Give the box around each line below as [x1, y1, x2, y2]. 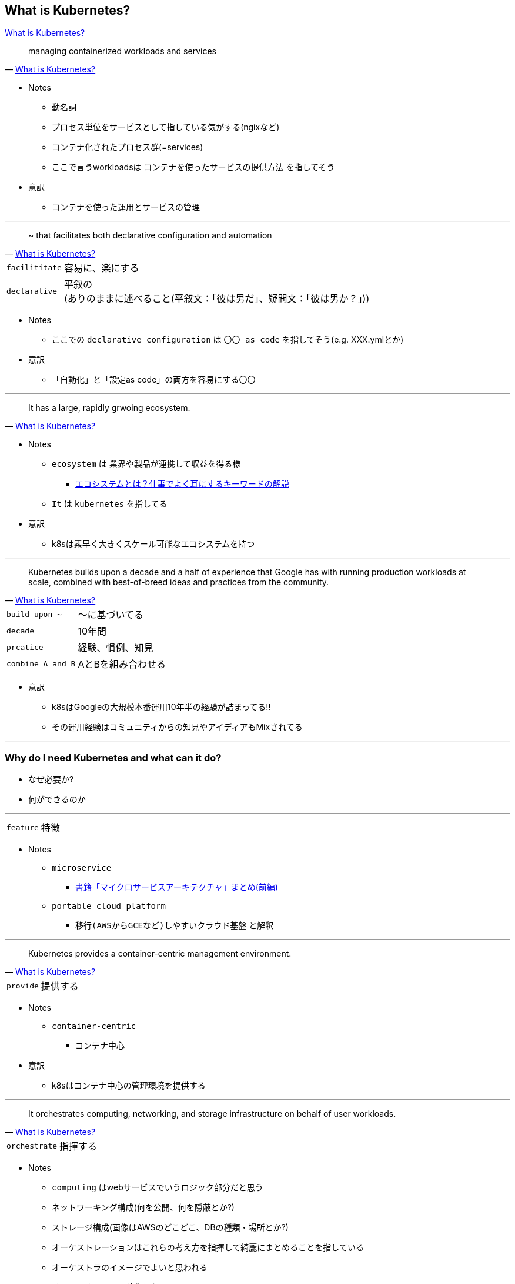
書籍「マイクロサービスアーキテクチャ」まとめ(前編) [75, 882, 278, 893]
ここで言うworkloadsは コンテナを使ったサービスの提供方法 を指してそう [52, 162, 335, 172]
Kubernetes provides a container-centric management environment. [28, 948, 292, 959]
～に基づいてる [78, 609, 143, 621]
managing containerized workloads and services [28, 46, 216, 57]
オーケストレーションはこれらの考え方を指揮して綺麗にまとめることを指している [52, 1242, 364, 1253]
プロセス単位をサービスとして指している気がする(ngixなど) [52, 122, 280, 132]
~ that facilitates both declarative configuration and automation [28, 230, 272, 241]
